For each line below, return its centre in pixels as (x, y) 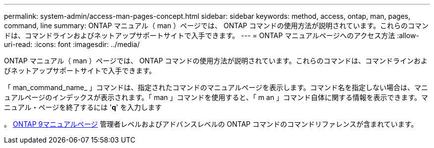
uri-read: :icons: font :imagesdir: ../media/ (72, 44)
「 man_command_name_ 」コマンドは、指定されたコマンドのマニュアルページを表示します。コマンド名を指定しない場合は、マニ (216, 87)
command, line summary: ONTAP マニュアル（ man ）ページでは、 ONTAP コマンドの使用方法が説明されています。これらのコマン (217, 25)
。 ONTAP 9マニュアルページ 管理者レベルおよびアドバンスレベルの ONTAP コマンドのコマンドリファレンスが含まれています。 (211, 124)
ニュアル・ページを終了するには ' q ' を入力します (83, 107)
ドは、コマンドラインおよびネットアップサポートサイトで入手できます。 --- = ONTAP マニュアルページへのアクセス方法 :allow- (212, 35)
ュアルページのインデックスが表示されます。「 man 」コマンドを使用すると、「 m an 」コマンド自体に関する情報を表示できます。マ (216, 97)
